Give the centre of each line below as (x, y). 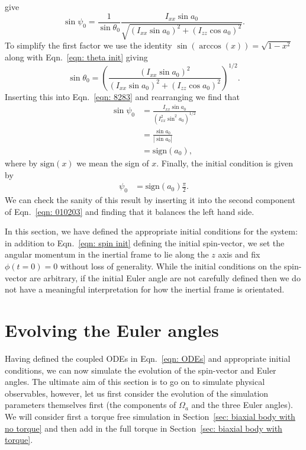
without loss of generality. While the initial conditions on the (171, 266)
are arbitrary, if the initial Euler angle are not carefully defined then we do (165, 277)
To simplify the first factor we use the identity (88, 45)
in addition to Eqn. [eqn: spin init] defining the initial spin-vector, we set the (145, 242)
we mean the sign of (113, 163)
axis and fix (239, 254)
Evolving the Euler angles (112, 330)
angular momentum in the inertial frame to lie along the (107, 254)
